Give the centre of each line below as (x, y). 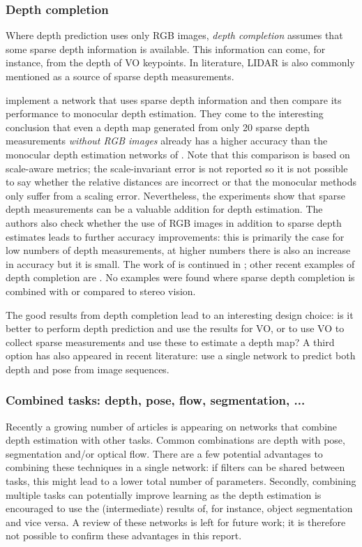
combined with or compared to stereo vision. (101, 291)
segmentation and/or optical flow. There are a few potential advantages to (164, 453)
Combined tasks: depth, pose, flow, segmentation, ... (156, 400)
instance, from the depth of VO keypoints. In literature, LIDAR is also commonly (180, 62)
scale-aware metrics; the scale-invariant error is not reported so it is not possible (177, 168)
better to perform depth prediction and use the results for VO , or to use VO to (175, 328)
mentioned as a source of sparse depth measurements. (120, 76)
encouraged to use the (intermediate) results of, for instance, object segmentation (179, 508)
